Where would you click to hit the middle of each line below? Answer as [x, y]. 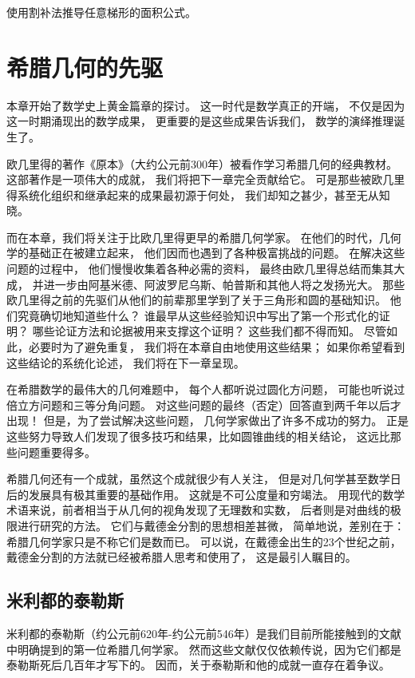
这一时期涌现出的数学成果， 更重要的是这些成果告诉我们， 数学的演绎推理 [200, 121]
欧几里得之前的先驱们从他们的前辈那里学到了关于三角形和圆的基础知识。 [196, 300]
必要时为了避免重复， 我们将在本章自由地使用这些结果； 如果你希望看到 [217, 347]
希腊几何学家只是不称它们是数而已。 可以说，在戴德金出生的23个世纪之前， [204, 541]
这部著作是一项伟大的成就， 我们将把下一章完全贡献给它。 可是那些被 [189, 179]
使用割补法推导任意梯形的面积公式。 [101, 12]
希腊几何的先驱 [85, 67]
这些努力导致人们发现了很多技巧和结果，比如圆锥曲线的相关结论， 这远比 [198, 436]
